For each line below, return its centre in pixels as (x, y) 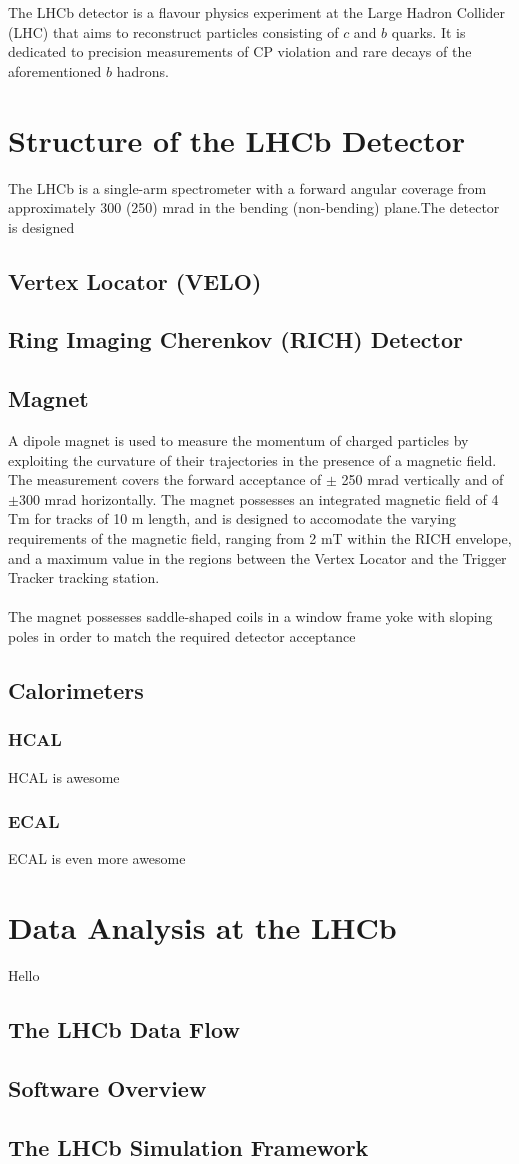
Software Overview (107, 1087)
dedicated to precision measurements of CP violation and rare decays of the (240, 51)
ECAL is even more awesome (97, 858)
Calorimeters (76, 689)
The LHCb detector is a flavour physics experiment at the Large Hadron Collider (257, 12)
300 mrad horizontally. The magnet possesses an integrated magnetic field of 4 (258, 498)
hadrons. (142, 70)
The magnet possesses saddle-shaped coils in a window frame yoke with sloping (250, 616)
